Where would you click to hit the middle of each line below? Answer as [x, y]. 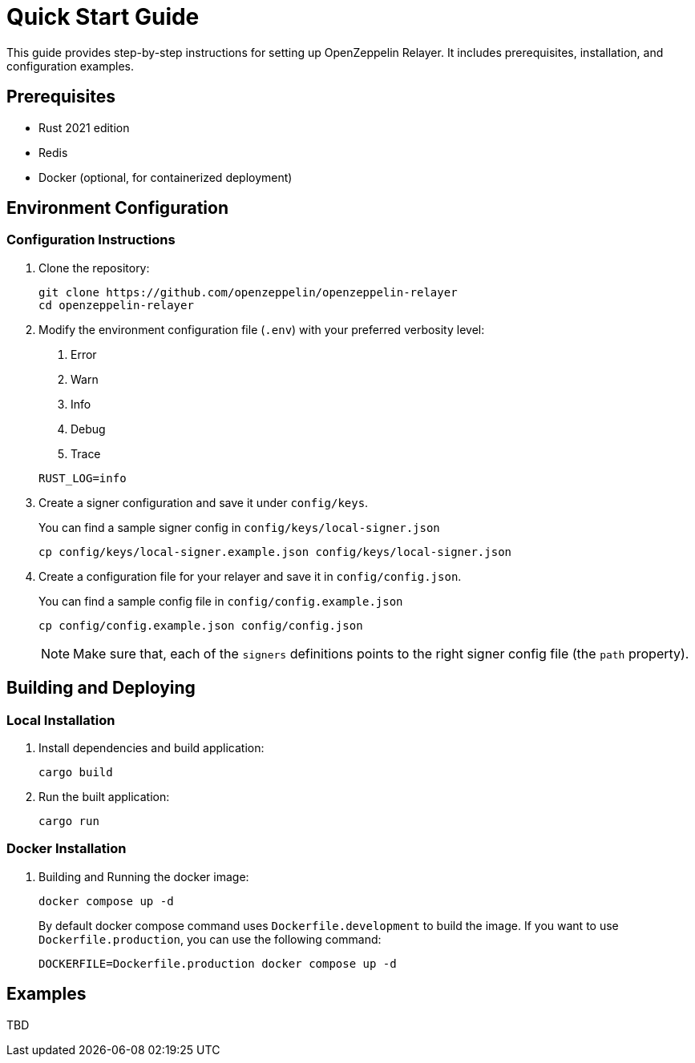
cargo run [69, 821]
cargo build [76, 773]
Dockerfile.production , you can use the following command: [210, 939]
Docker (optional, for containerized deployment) [166, 177]
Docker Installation [67, 849]
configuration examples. [70, 66]
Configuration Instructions [91, 240]
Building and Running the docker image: [144, 876]
